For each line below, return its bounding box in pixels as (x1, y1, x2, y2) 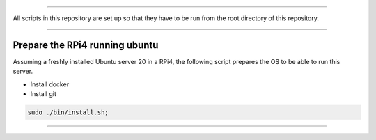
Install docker (30, 80, 70, 88)
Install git (30, 90, 57, 98)
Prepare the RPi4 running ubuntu (13, 39, 159, 51)
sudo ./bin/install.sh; (27, 109, 109, 116)
